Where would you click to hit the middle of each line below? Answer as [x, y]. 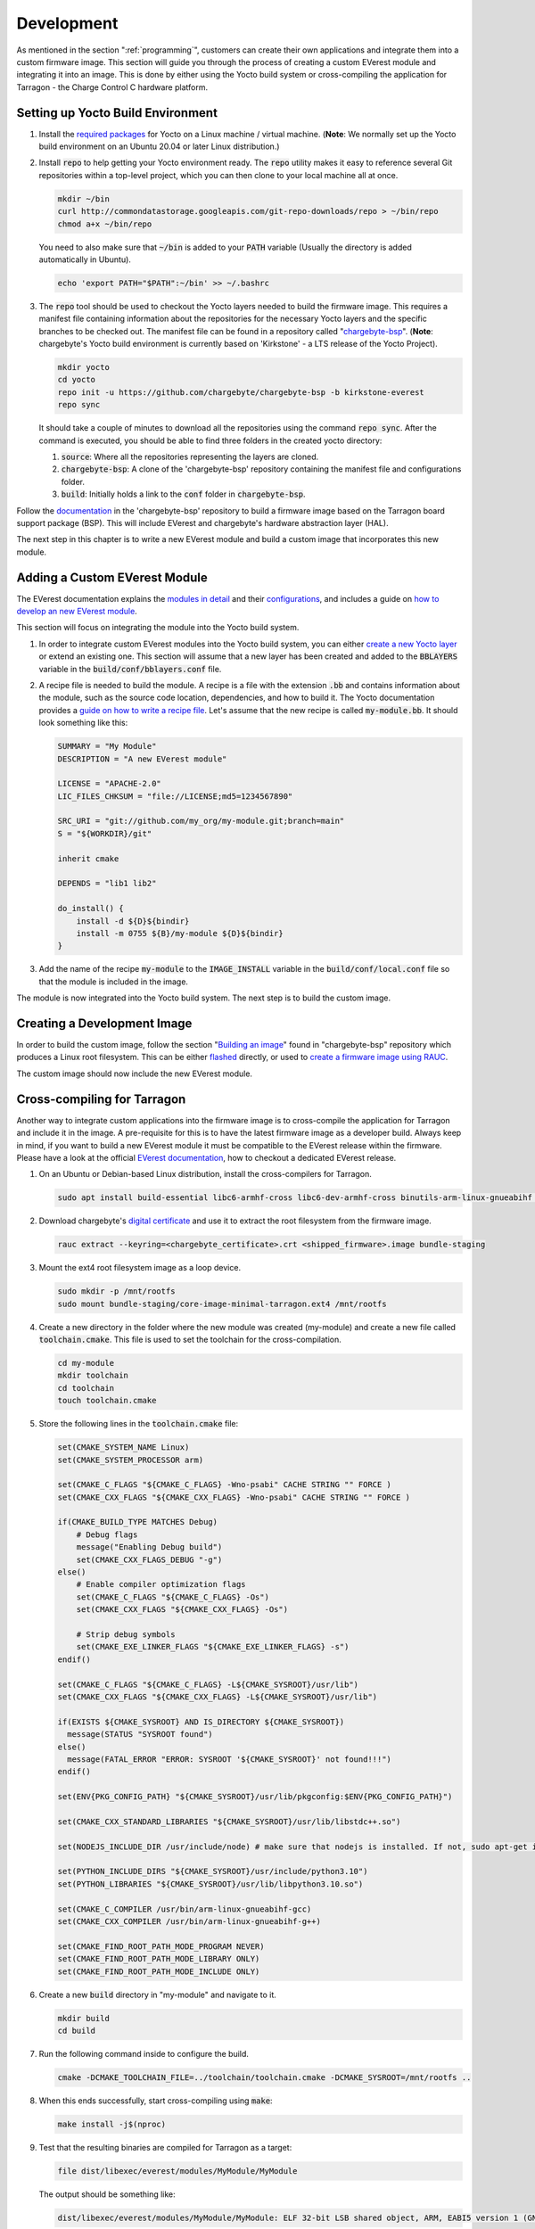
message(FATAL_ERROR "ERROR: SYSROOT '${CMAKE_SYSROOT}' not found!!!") [230, 1759]
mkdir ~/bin [84, 199]
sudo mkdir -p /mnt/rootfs [116, 1291]
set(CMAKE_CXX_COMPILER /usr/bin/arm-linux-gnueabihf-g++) [189, 1921]
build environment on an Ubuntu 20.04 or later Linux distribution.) [159, 146]
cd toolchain [86, 1388]
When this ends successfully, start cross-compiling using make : [156, 2101]
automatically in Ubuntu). [85, 259]
